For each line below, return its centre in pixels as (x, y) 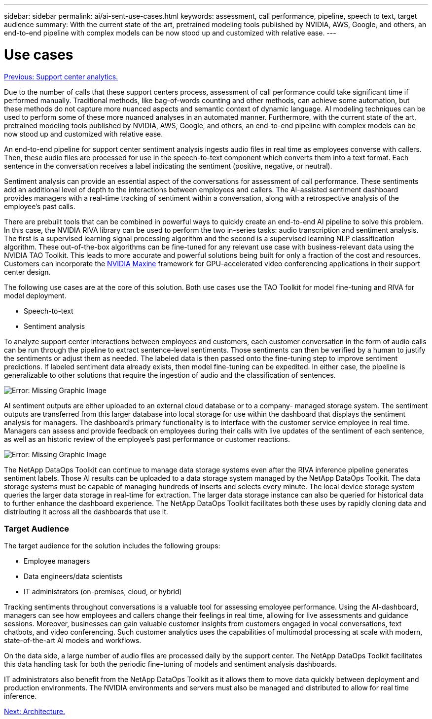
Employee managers (57, 561)
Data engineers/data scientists (73, 576)
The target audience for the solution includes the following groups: (112, 546)
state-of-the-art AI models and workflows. (73, 641)
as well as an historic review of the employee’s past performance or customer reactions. (147, 439)
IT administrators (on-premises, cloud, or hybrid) (103, 592)
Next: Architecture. (35, 712)
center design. (27, 272)
